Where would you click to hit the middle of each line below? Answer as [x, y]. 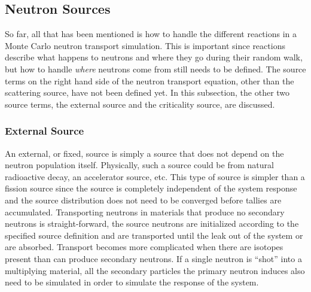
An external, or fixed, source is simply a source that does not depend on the [144, 153]
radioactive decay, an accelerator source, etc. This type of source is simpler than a [155, 176]
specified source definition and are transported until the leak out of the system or [154, 235]
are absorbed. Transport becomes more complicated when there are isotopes [144, 247]
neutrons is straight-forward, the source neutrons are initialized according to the [152, 223]
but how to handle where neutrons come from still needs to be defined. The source [155, 69]
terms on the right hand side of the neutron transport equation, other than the [150, 80]
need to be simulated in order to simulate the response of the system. [132, 282]
